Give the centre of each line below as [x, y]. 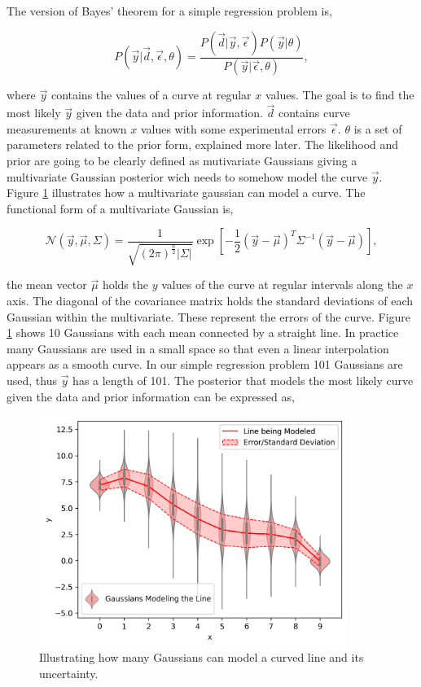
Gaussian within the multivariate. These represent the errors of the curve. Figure [209, 316]
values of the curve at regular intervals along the [282, 284]
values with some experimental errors [233, 128]
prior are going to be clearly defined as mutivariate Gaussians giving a [182, 161]
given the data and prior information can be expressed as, [151, 396]
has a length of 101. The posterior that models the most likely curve [243, 380]
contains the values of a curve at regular [151, 95]
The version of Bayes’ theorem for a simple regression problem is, [169, 11]
